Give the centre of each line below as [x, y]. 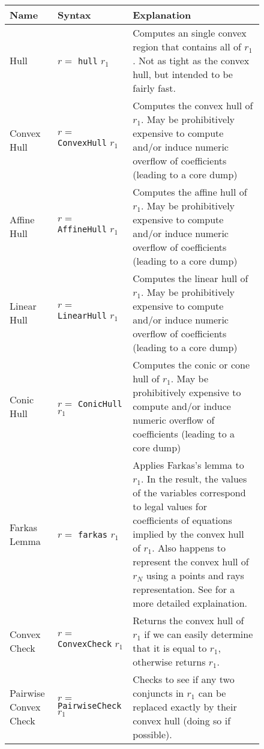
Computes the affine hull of [190, 192]
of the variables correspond [189, 492]
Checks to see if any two [184, 679]
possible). [152, 734]
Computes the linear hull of [190, 278]
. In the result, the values [194, 479]
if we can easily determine [199, 634]
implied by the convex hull [188, 534]
